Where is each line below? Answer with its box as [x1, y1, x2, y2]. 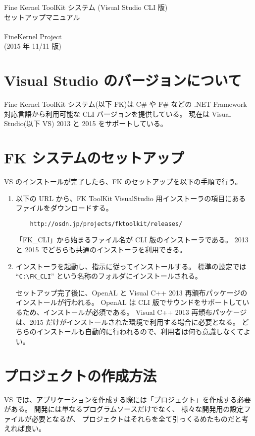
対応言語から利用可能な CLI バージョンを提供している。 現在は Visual [4, 108, 231, 119]
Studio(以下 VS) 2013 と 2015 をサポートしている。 [4, 118, 167, 129]
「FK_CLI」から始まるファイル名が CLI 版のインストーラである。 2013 [15, 234, 249, 245]
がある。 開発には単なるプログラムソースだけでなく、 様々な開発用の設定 [4, 404, 244, 414]
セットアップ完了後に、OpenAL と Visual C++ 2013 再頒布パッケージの [15, 287, 248, 297]
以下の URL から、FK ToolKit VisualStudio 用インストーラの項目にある [15, 193, 246, 203]
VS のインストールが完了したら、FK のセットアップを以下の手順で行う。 [4, 176, 242, 186]
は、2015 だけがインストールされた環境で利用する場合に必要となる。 [15, 316, 240, 327]
